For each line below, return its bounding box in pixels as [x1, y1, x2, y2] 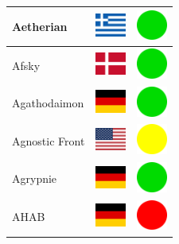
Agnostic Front [12, 132, 85, 149]
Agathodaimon [12, 95, 84, 111]
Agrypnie [12, 170, 57, 187]
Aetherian [12, 17, 68, 34]
